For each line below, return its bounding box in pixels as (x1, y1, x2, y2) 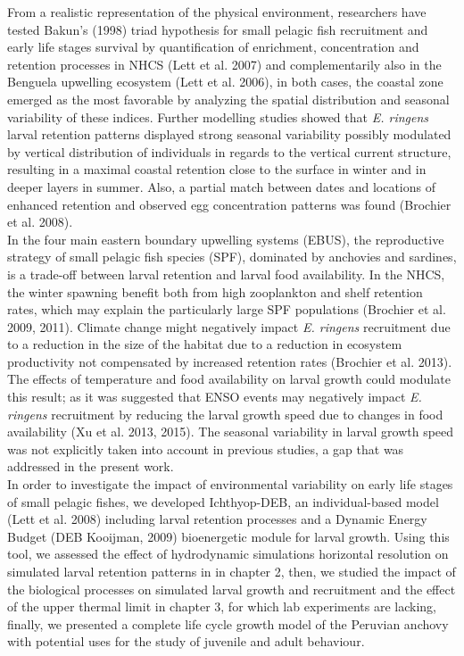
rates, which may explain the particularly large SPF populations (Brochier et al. (7, 300, 446, 319)
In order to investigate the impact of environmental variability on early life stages (7, 475, 453, 494)
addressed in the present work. (7, 457, 174, 476)
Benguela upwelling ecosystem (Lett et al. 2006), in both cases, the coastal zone (7, 72, 443, 91)
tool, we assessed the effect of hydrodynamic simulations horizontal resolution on (7, 544, 449, 563)
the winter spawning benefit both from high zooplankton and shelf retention (7, 282, 423, 301)
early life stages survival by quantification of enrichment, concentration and (7, 37, 419, 56)
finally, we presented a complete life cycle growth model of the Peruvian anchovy (7, 614, 449, 633)
